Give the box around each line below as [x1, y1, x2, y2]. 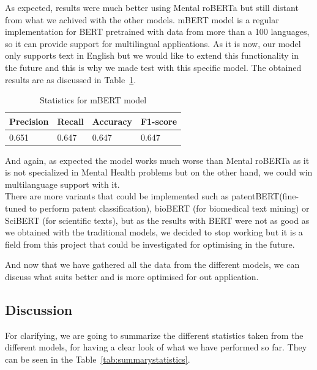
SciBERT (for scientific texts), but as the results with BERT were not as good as [5, 213, 310, 226]
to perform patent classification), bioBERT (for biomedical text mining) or [29, 202, 310, 215]
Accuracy [92, 114, 132, 127]
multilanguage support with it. [5, 177, 120, 190]
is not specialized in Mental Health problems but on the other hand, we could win [5, 166, 313, 179]
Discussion [5, 300, 73, 319]
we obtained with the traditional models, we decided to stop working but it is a [5, 226, 303, 239]
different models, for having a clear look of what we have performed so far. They [5, 341, 307, 353]
